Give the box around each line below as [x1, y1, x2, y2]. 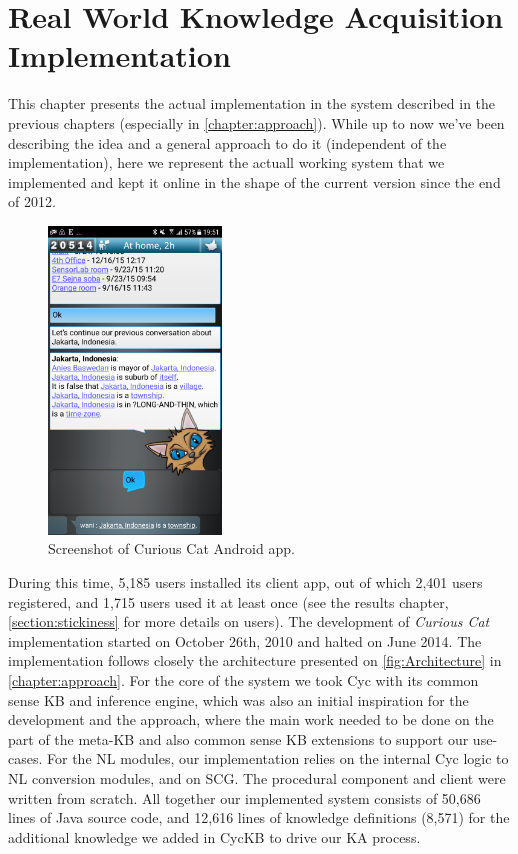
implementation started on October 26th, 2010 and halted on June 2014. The [8, 630, 482, 651]
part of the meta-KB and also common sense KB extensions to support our [8, 728, 469, 749]
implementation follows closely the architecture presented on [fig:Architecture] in [8, 650, 502, 671]
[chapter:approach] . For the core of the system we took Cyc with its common [8, 670, 479, 691]
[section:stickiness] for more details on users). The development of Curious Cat [8, 611, 490, 632]
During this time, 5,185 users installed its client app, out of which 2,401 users [8, 572, 483, 593]
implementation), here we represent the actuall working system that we [8, 152, 445, 173]
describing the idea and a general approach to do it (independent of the [8, 132, 447, 153]
